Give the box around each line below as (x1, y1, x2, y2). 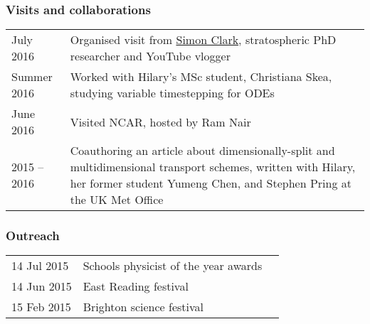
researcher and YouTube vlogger (70, 48, 231, 65)
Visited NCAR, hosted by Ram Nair (70, 113, 251, 130)
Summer (11, 68, 53, 85)
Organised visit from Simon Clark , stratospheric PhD (70, 31, 337, 48)
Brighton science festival (83, 298, 203, 315)
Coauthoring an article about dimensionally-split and (70, 142, 335, 159)
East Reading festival (83, 278, 189, 295)
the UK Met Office (70, 191, 164, 208)
